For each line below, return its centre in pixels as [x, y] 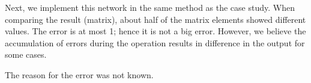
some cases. [26, 54]
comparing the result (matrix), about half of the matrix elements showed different [155, 19]
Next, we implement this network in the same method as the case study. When [150, 7]
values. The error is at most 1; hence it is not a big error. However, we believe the [155, 31]
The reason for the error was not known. [79, 74]
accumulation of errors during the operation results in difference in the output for [155, 42]
